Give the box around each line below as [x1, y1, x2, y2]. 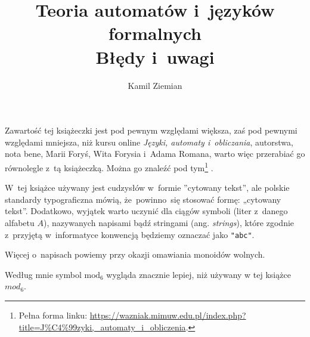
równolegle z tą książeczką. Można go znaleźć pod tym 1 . [5, 159, 213, 174]
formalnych [108, 21, 201, 45]
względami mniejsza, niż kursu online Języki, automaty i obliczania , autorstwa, [5, 135, 293, 148]
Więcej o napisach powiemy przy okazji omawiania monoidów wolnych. [5, 248, 265, 261]
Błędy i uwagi [95, 44, 215, 69]
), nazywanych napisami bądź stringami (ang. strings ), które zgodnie [43, 216, 294, 228]
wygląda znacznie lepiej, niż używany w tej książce [106, 268, 291, 280]
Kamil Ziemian [128, 79, 182, 91]
